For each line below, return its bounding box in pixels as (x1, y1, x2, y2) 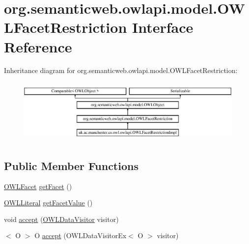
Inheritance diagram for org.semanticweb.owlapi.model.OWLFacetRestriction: (4, 65, 238, 75)
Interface (132, 17, 194, 37)
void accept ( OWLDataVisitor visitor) (4, 214, 119, 224)
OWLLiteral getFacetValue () (4, 197, 93, 208)
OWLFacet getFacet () (4, 181, 72, 191)
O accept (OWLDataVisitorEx (34, 230, 127, 241)
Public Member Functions (4, 158, 138, 173)
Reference (4, 36, 72, 56)
